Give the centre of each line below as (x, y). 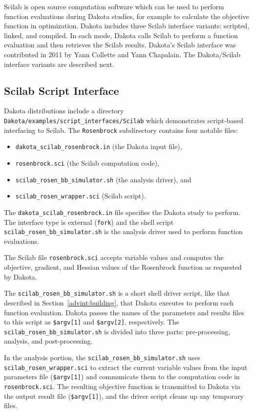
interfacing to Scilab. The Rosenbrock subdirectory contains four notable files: (121, 130)
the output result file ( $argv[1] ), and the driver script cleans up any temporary (124, 396)
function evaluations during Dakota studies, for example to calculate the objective (126, 16)
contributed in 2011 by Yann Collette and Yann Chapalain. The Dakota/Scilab (122, 54)
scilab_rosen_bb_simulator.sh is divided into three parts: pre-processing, (117, 331)
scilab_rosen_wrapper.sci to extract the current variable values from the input (126, 367)
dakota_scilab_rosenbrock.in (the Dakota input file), (99, 146)
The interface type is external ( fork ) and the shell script (89, 222)
